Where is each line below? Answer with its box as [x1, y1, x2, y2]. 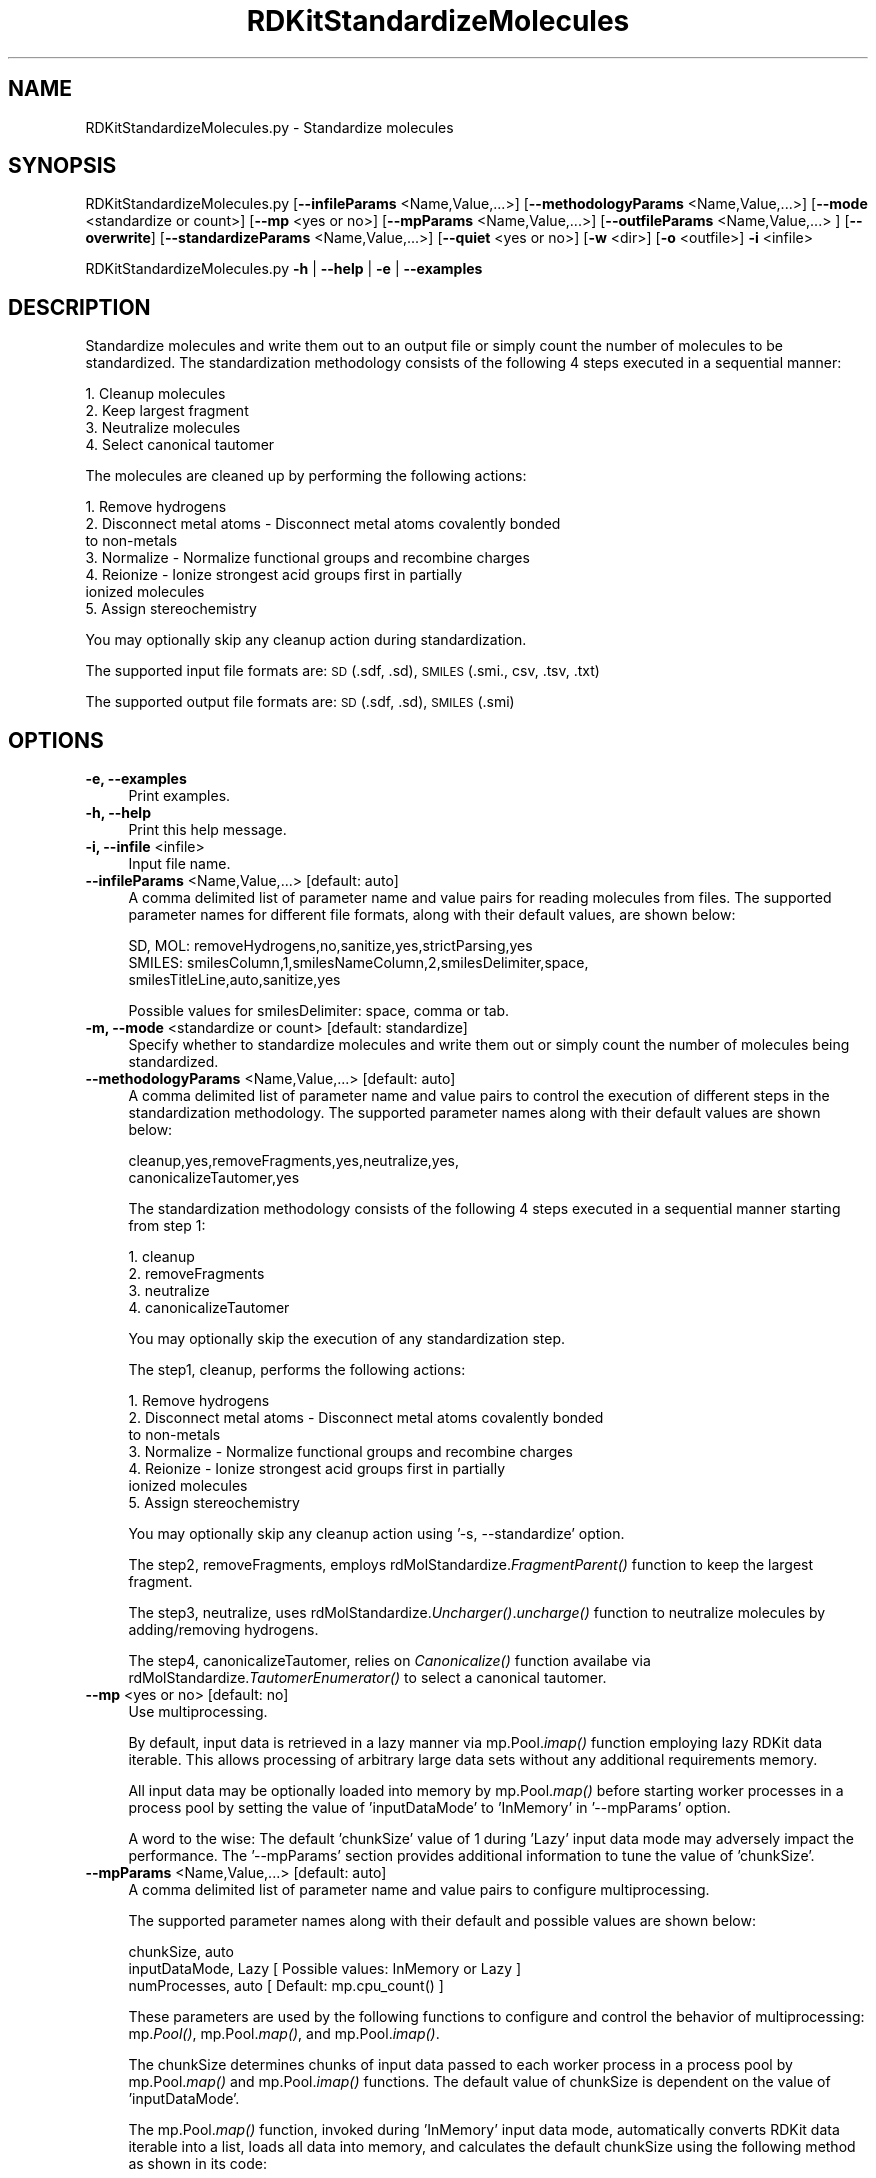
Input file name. [128, 855, 231, 873]
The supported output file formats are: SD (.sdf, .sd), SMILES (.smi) [85, 693, 515, 711]
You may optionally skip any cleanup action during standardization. [85, 631, 527, 649]
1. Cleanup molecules [85, 385, 226, 403]
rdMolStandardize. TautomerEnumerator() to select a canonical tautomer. [128, 1669, 607, 1687]
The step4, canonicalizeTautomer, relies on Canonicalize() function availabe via [128, 1652, 651, 1670]
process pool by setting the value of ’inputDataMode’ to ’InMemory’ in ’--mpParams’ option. [128, 1799, 731, 1817]
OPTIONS [8, 727, 104, 753]
